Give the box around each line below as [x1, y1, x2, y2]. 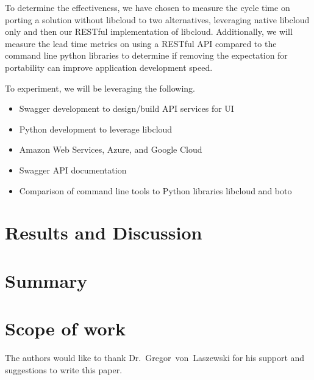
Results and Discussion [5, 220, 202, 245]
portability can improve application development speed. [5, 60, 213, 73]
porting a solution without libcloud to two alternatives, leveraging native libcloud [5, 13, 310, 26]
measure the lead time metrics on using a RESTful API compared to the [5, 37, 277, 49]
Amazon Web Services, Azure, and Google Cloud [19, 143, 202, 156]
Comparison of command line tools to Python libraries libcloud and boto [19, 184, 292, 197]
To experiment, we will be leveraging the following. [5, 81, 195, 94]
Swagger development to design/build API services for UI [19, 102, 234, 115]
